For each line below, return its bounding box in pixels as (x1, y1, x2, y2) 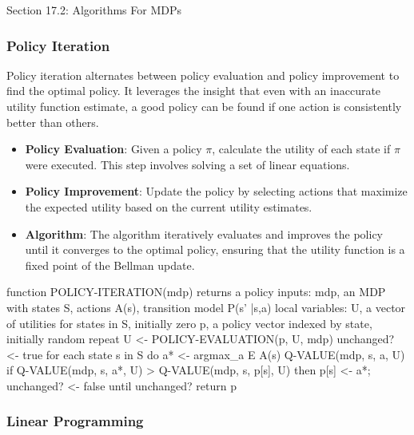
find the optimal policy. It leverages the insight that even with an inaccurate (6, 82, 381, 99)
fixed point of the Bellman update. (25, 256, 195, 273)
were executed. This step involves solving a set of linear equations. (25, 156, 350, 172)
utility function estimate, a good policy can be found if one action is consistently (6, 98, 402, 114)
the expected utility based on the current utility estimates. (25, 198, 312, 215)
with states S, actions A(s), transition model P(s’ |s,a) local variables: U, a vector (6, 299, 406, 315)
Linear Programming (6, 411, 144, 431)
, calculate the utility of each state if (212, 140, 391, 157)
